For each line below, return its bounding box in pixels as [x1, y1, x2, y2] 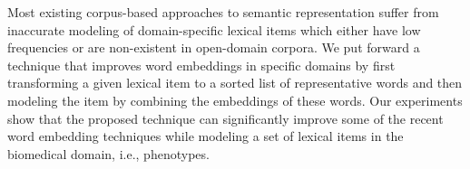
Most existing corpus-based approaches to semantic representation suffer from [7, 3, 439, 21]
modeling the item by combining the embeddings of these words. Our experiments [7, 90, 463, 109]
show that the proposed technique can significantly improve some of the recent [7, 108, 444, 127]
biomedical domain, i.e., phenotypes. [7, 144, 210, 163]
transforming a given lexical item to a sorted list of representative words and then [7, 73, 463, 92]
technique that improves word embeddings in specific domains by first [7, 55, 396, 74]
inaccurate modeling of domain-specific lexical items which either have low [7, 20, 421, 39]
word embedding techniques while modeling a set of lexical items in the [7, 127, 404, 146]
